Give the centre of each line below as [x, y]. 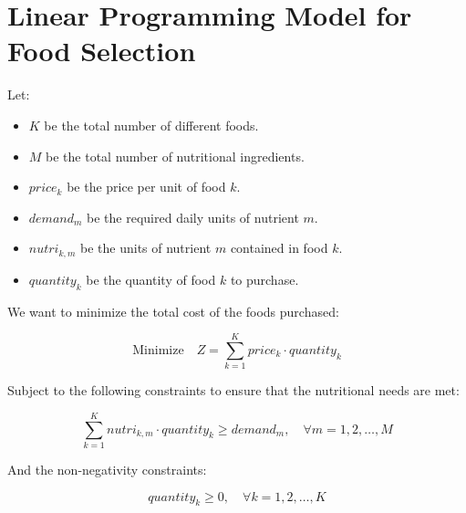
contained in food [279, 248]
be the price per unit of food [146, 187]
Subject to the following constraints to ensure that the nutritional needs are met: [233, 390]
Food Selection [102, 51]
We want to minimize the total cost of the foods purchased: [173, 311]
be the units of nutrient [146, 248]
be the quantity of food [151, 279]
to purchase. [264, 279]
